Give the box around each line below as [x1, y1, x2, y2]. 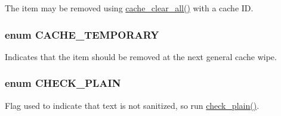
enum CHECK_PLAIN [5, 76, 121, 90]
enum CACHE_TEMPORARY [5, 27, 159, 42]
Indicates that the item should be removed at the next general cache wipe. [5, 50, 277, 62]
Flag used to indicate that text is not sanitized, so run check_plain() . [5, 99, 260, 111]
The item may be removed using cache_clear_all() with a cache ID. [5, 2, 254, 14]
